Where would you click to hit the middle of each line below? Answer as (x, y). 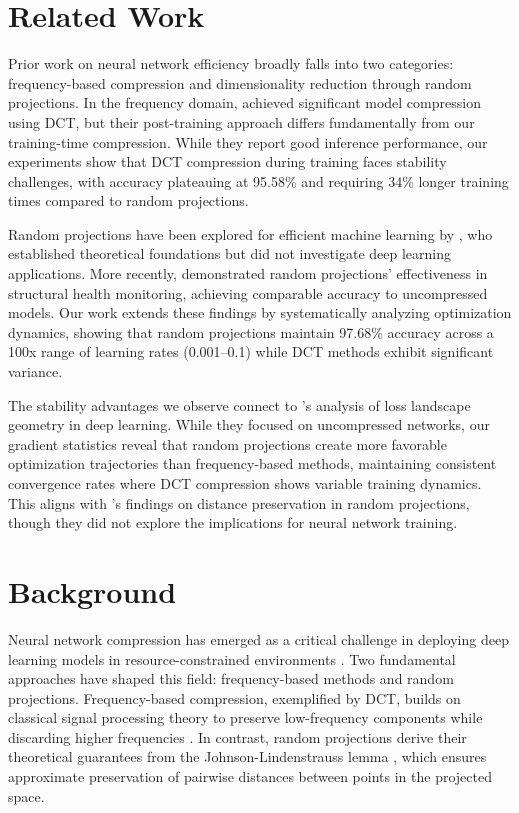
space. (26, 795)
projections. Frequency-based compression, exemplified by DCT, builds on (234, 697)
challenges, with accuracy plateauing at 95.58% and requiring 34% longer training (258, 180)
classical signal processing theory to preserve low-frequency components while (245, 717)
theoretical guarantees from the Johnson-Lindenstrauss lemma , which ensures (247, 756)
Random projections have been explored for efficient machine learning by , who (250, 233)
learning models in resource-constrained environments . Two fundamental (232, 658)
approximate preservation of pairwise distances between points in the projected (250, 776)
